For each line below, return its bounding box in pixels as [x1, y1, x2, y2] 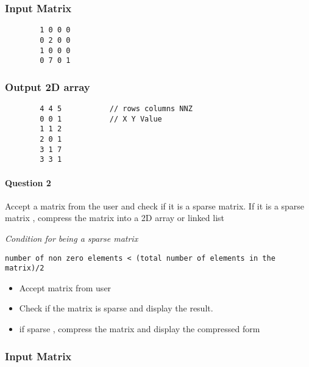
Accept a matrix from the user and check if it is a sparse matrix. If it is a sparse [5, 199, 305, 212]
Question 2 [5, 176, 51, 189]
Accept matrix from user [19, 281, 112, 294]
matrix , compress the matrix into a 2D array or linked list [5, 211, 224, 224]
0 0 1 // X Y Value [40, 114, 162, 123]
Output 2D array [5, 79, 90, 94]
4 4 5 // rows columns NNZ [40, 104, 193, 114]
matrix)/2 [5, 264, 44, 273]
